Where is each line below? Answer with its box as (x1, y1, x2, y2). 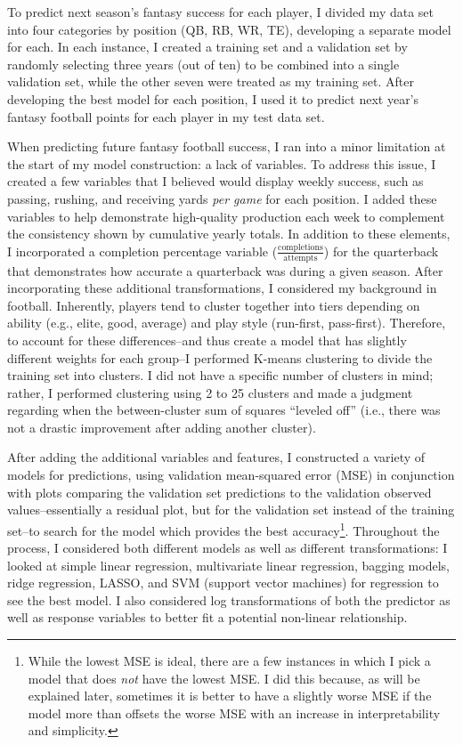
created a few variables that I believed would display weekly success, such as (7, 172, 424, 190)
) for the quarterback (323, 241, 439, 260)
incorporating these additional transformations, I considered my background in (7, 279, 437, 297)
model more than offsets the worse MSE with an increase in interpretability (28, 703, 441, 722)
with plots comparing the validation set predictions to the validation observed (7, 482, 432, 501)
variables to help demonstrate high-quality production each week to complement (7, 206, 445, 225)
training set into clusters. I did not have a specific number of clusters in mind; (7, 366, 434, 385)
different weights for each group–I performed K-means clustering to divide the (7, 348, 433, 367)
